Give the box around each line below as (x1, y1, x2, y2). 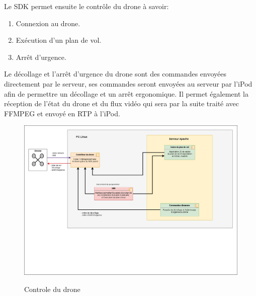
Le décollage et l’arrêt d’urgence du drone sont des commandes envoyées (4, 68, 226, 79)
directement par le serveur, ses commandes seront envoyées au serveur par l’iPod (4, 78, 252, 89)
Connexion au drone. (16, 18, 80, 28)
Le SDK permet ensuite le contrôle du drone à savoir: (4, 1, 169, 11)
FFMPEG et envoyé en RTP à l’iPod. (4, 108, 120, 118)
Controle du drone (24, 283, 80, 294)
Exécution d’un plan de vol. (16, 35, 102, 45)
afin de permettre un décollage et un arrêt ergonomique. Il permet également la (4, 88, 248, 99)
